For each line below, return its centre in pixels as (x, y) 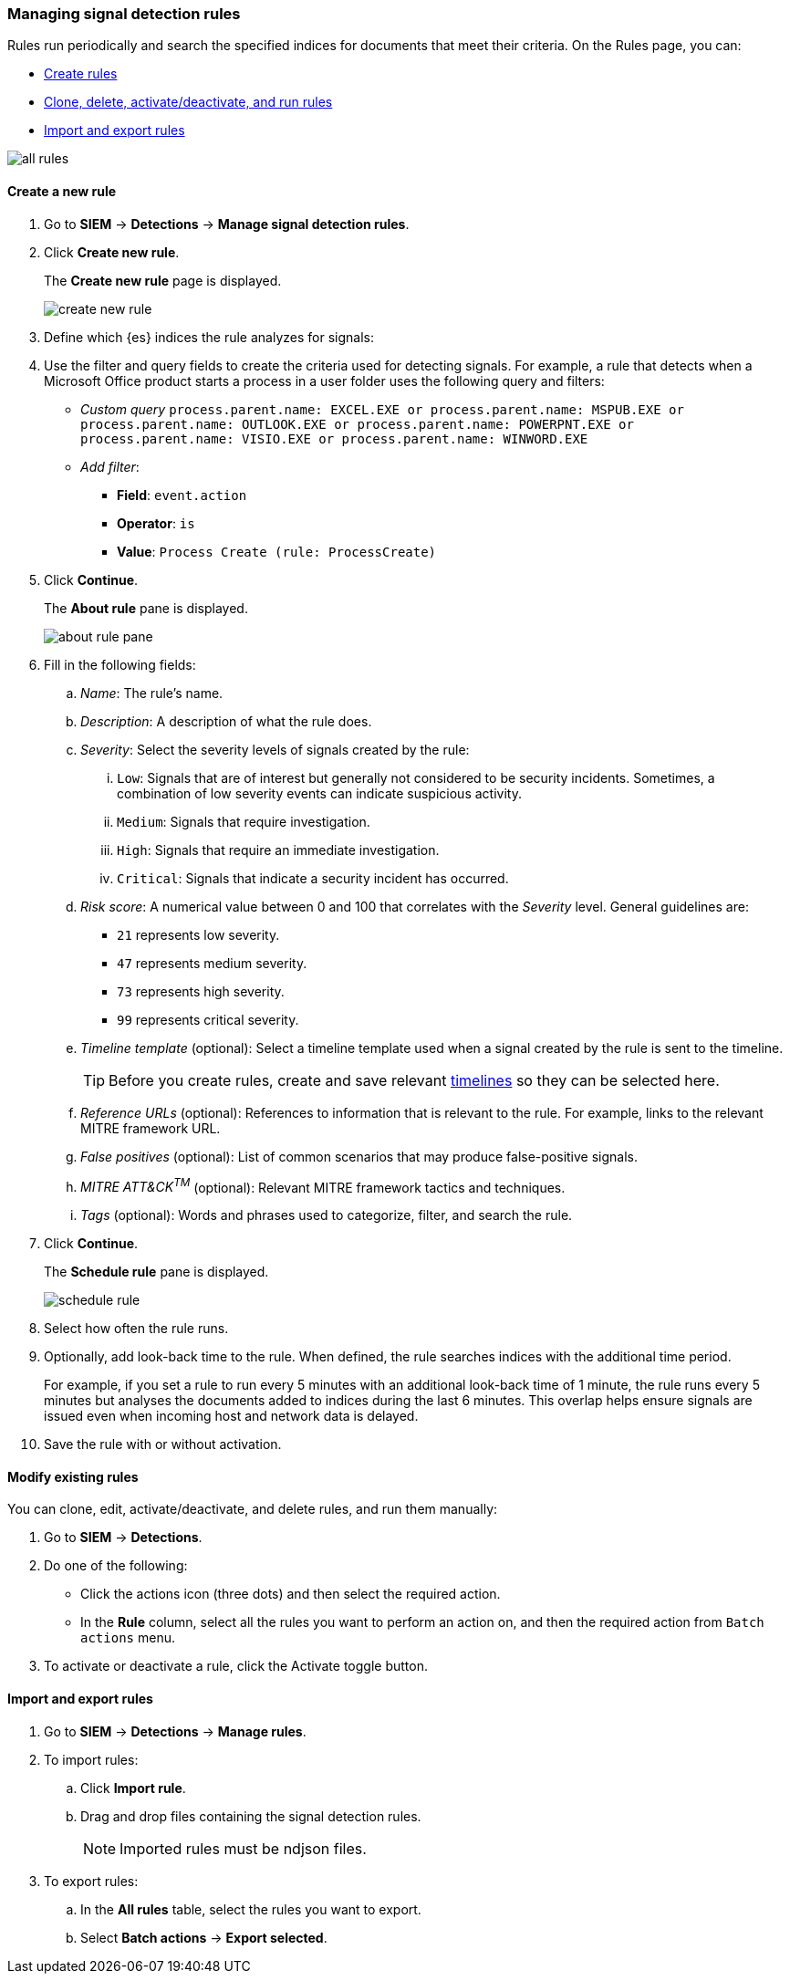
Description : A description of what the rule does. (226, 721)
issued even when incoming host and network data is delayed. (231, 1416)
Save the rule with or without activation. (163, 1444)
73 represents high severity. (201, 991)
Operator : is (156, 523)
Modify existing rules (73, 1476)
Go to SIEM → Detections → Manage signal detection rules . (227, 224)
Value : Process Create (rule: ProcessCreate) (277, 551)
